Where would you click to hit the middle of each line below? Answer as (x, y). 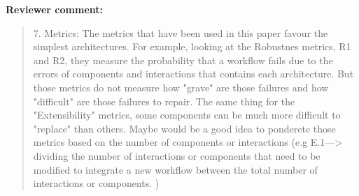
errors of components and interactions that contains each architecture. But (193, 74)
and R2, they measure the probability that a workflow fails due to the (183, 60)
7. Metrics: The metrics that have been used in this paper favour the (181, 32)
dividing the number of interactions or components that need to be (177, 155)
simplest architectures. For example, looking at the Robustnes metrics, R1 (192, 46)
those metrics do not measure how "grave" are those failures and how (181, 87)
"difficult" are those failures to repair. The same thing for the (164, 101)
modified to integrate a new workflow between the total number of (175, 169)
